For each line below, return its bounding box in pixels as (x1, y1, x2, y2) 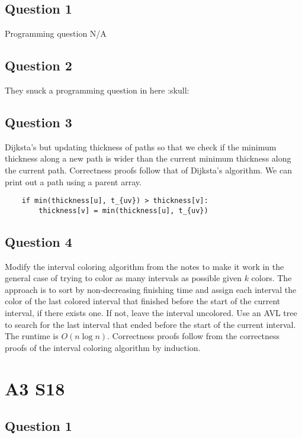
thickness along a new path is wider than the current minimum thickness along (5, 152, 291, 165)
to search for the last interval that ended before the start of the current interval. (5, 318, 296, 330)
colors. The (251, 272, 292, 284)
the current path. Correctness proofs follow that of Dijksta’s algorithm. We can (5, 163, 293, 176)
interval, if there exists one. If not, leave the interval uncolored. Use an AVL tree (5, 307, 297, 319)
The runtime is (5, 330, 59, 342)
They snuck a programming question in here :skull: (5, 84, 189, 96)
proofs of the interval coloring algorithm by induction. (5, 341, 201, 353)
